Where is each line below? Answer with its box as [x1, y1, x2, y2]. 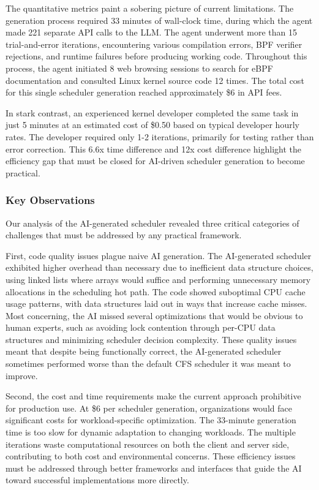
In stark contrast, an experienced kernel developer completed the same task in [6, 106, 299, 119]
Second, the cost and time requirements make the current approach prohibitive [6, 390, 301, 402]
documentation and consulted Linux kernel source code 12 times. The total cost [6, 73, 304, 86]
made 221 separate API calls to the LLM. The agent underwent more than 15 [6, 26, 298, 39]
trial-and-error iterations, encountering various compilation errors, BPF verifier [6, 37, 302, 50]
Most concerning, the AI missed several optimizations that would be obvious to [6, 309, 303, 322]
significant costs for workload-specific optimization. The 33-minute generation [6, 413, 296, 426]
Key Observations [6, 192, 95, 208]
